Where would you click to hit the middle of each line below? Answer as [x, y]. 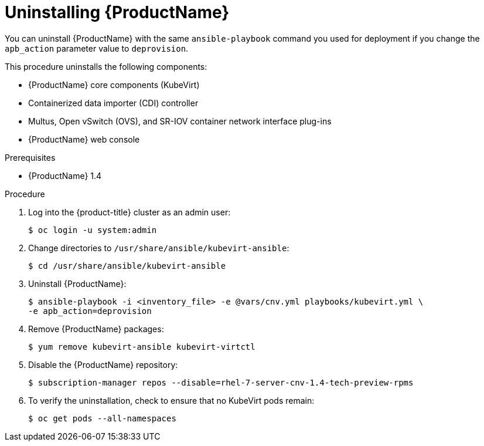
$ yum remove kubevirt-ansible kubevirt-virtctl [142, 347]
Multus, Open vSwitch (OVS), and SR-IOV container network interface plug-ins [180, 121]
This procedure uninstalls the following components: [106, 66]
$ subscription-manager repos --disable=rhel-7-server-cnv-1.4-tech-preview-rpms [221, 382]
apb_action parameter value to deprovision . [97, 48]
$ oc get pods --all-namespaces [102, 418]
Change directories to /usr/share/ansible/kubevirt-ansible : [159, 248]
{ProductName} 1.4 [65, 175]
